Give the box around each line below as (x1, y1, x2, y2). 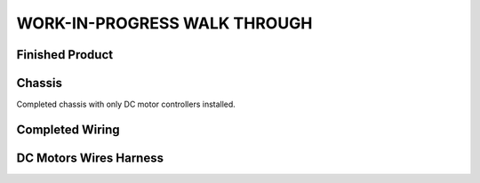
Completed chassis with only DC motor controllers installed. (16, 99, 236, 110)
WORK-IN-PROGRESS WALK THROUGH (16, 13, 313, 33)
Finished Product (16, 47, 114, 62)
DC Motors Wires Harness (16, 150, 164, 165)
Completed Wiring (16, 122, 120, 137)
